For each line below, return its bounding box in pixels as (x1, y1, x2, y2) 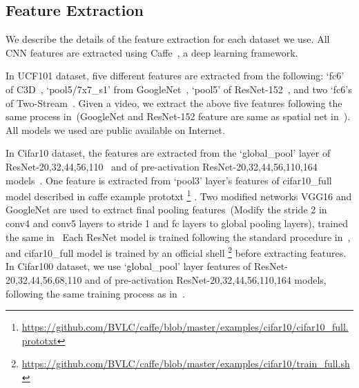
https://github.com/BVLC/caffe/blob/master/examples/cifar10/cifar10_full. (21, 320, 349, 334)
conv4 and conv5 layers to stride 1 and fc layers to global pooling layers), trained (6, 215, 348, 230)
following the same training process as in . (6, 286, 185, 300)
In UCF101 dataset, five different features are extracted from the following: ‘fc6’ (6, 68, 345, 83)
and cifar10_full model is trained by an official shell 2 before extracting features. (6, 244, 347, 260)
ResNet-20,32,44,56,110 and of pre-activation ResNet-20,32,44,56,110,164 (6, 159, 318, 173)
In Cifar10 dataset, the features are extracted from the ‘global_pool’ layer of (6, 146, 331, 160)
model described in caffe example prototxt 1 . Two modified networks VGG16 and (6, 187, 352, 203)
